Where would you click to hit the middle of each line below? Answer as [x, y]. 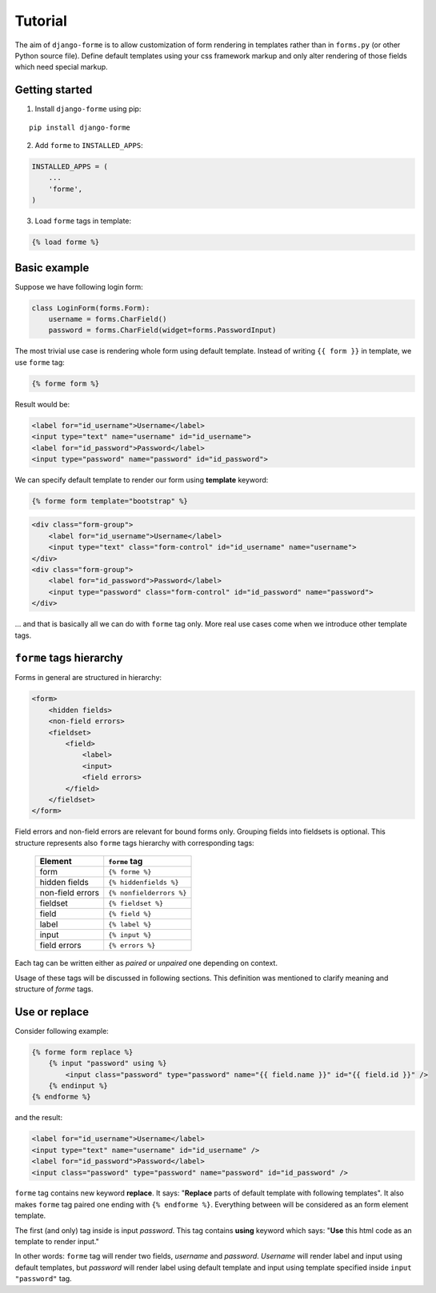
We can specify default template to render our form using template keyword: [142, 479]
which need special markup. [61, 67]
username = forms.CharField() [108, 319]
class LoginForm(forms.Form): [91, 308]
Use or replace [52, 1012]
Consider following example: [62, 1031]
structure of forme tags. [54, 989]
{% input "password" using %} [108, 1063]
